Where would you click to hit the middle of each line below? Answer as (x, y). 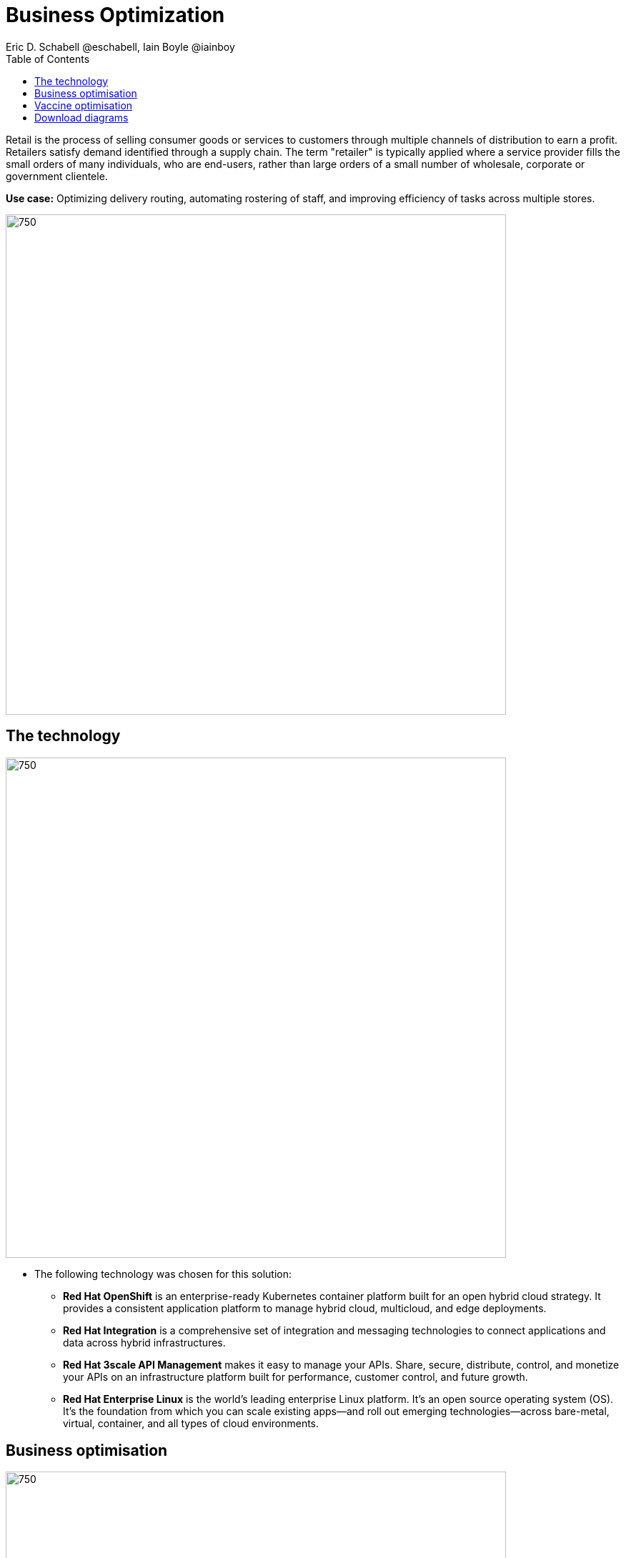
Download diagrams (81, 117)
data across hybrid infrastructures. (144, 1342)
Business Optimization (115, 15)
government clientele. (57, 176)
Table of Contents (48, 59)
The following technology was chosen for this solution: (163, 1274)
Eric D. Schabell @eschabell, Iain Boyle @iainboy (120, 46)
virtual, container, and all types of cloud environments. (191, 1423)
